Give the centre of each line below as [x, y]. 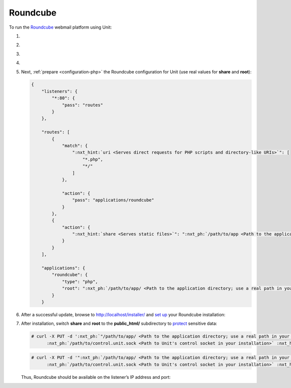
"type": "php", [80, 281]
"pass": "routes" [82, 105]
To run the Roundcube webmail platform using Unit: [60, 27]
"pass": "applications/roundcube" [113, 200]
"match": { [75, 146]
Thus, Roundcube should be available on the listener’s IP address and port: [96, 377]
